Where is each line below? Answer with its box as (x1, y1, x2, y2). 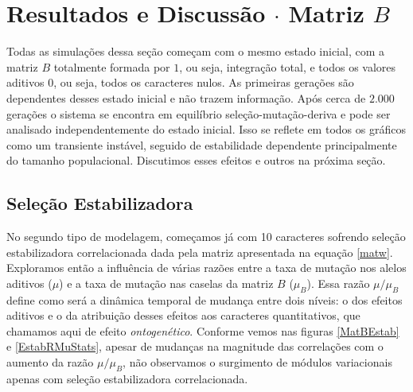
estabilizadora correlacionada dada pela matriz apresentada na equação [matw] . (6, 243, 393, 260)
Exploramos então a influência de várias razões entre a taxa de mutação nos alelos (6, 259, 407, 276)
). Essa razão (306, 274, 370, 291)
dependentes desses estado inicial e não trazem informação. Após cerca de (6, 89, 366, 106)
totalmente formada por (53, 58, 170, 75)
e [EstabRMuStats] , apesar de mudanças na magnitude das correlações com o (6, 338, 384, 355)
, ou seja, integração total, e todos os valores (179, 58, 396, 75)
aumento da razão (6, 354, 94, 371)
